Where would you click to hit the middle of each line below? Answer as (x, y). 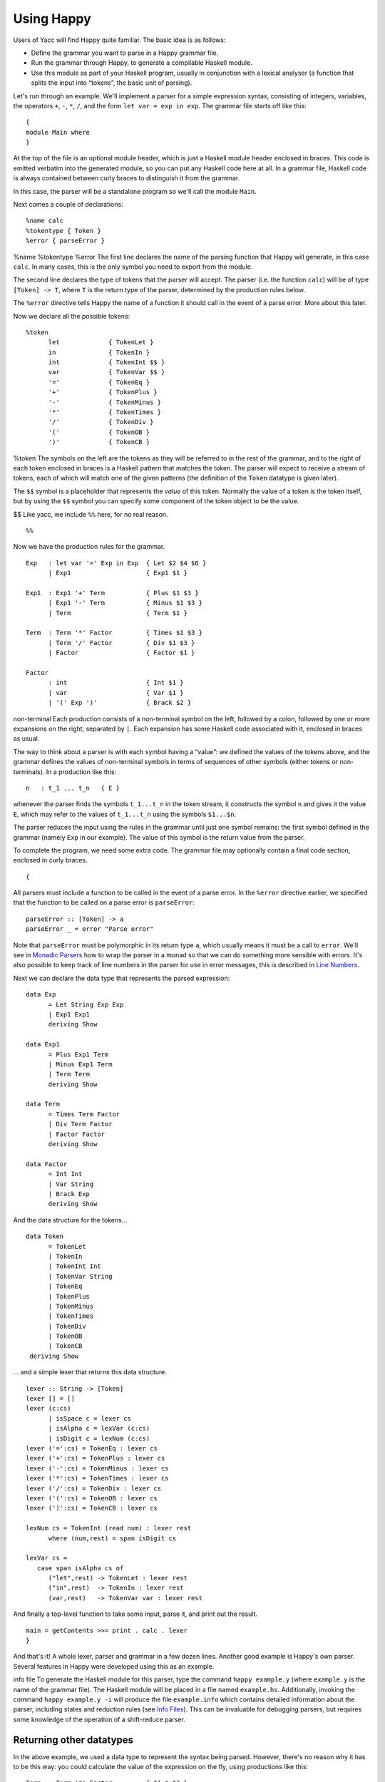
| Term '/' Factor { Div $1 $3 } (122, 643)
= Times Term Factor (84, 1114)
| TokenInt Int (75, 1266)
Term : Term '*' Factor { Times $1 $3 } (114, 633)
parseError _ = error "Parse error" (90, 929)
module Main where (58, 132)
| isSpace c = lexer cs (90, 1418)
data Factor (47, 1164)
